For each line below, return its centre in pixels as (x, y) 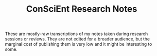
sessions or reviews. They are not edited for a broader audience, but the (77, 39)
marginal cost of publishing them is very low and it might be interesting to (78, 44)
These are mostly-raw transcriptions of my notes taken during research (77, 34)
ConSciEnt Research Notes (82, 9)
